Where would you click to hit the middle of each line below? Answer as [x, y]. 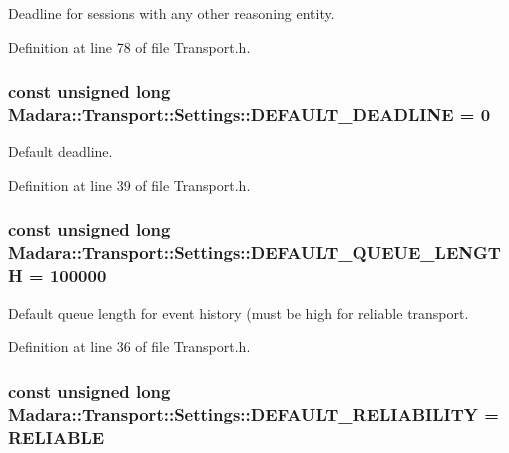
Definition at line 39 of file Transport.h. [129, 184]
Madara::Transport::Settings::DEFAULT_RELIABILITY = [253, 413]
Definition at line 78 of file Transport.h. [129, 46]
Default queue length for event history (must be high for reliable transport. [238, 312]
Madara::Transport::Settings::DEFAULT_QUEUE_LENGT [254, 252]
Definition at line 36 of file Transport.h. [129, 346]
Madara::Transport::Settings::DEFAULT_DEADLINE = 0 [249, 114]
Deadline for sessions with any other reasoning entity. [171, 13]
